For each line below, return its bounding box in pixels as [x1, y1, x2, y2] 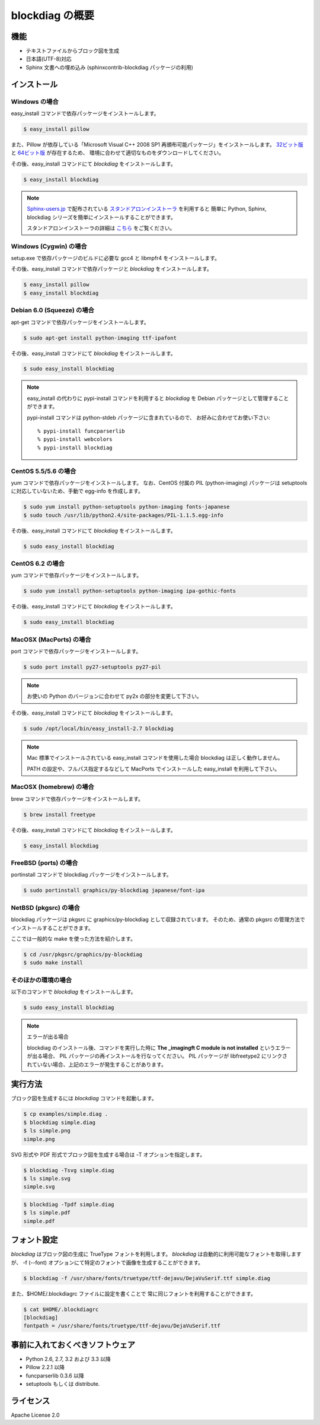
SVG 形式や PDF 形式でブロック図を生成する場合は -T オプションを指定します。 [11, 1151, 206, 1158]
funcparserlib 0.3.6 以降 [25, 1372, 84, 1379]
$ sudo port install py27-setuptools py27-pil [23, 664, 161, 671]
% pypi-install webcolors [37, 436, 113, 443]
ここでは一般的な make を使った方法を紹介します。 [11, 935, 136, 942]
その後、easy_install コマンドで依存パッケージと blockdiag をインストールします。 [11, 265, 213, 272]
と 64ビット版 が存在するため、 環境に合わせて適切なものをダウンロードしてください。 [11, 149, 225, 157]
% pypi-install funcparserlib [37, 428, 126, 434]
